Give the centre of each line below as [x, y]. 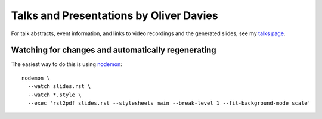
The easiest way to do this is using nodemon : [66, 64]
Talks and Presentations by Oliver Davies [114, 15]
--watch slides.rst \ [59, 87]
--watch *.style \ [55, 95]
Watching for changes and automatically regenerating [114, 50]
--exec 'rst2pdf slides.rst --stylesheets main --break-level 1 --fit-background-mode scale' [169, 103]
